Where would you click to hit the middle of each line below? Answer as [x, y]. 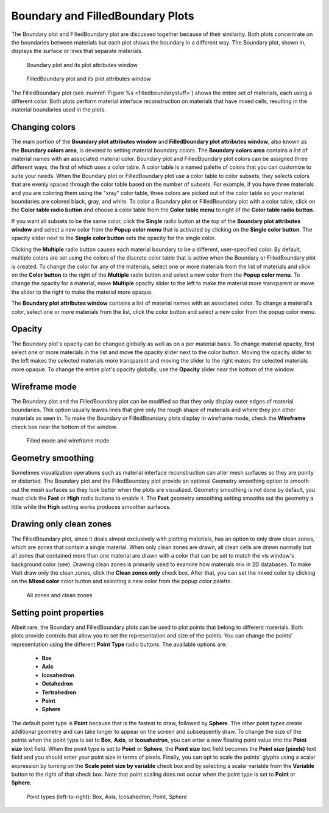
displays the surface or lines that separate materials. [77, 51]
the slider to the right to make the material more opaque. [82, 292]
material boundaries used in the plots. [59, 110]
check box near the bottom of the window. [65, 427]
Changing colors [44, 127]
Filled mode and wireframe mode [68, 441]
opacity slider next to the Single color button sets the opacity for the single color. [114, 238]
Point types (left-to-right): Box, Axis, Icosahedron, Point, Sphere [107, 797]
